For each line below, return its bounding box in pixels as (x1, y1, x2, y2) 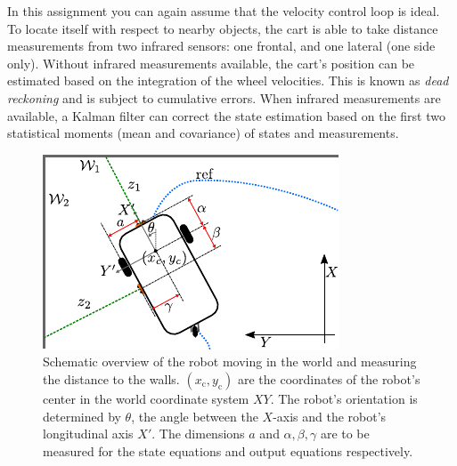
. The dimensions (151, 424, 245, 443)
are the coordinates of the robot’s (237, 369, 420, 388)
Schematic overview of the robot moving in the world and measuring (43, 352, 417, 371)
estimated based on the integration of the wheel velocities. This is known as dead (7, 71, 449, 90)
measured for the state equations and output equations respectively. (43, 441, 413, 460)
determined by (43, 406, 121, 425)
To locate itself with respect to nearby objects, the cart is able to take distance (7, 19, 438, 37)
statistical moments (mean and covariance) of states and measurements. (7, 124, 399, 142)
